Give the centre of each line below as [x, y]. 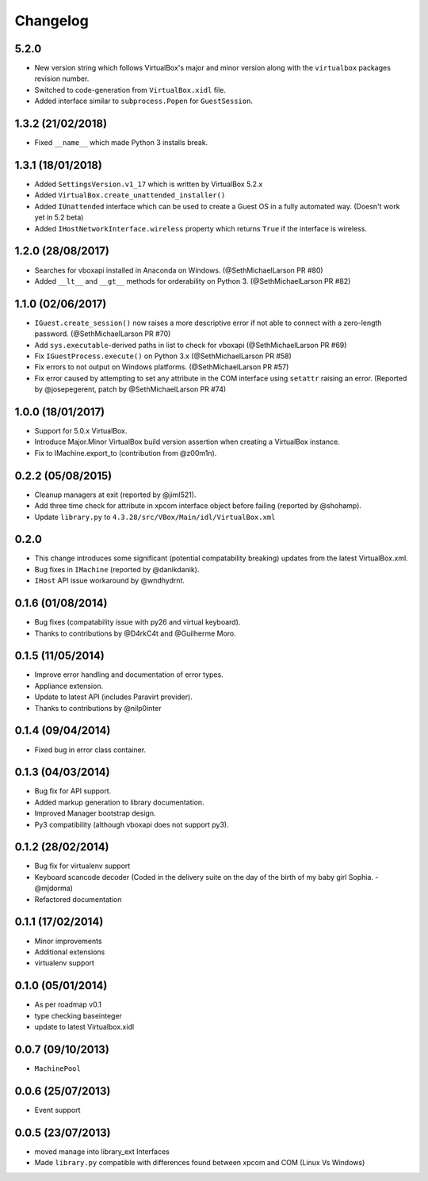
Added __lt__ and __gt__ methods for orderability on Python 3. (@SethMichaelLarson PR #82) [193, 281]
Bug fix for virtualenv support [82, 866]
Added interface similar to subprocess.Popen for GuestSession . [144, 101]
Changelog [52, 21]
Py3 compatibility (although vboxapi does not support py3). [132, 824]
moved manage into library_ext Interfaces [102, 1151]
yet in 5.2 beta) [59, 217]
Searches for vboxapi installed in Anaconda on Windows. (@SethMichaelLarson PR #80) [179, 270]
